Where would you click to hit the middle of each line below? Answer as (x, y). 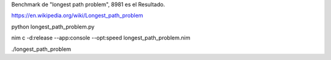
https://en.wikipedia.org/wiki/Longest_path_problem (77, 16)
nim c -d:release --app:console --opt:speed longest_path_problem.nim (101, 38)
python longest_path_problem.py (53, 27)
